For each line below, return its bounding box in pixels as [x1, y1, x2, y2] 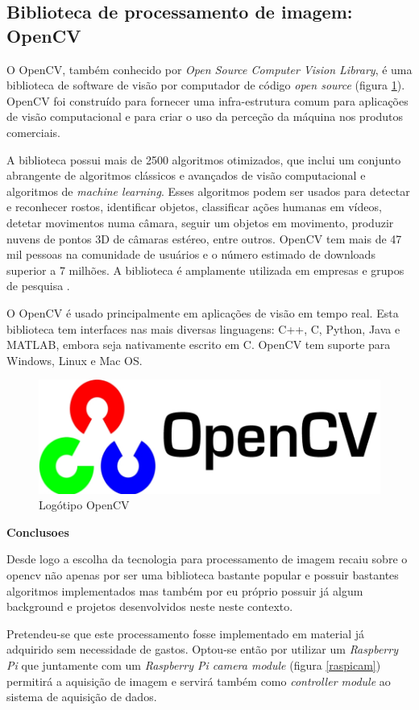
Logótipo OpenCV [39, 496, 130, 513]
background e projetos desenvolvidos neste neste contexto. [6, 598, 293, 615]
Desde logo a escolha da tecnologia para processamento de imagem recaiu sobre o [6, 550, 408, 567]
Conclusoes [6, 523, 69, 540]
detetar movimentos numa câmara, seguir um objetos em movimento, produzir [6, 214, 394, 230]
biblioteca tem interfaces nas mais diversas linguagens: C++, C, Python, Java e [6, 320, 400, 337]
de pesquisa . [6, 277, 70, 294]
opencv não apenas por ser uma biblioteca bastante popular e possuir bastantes [6, 566, 399, 583]
